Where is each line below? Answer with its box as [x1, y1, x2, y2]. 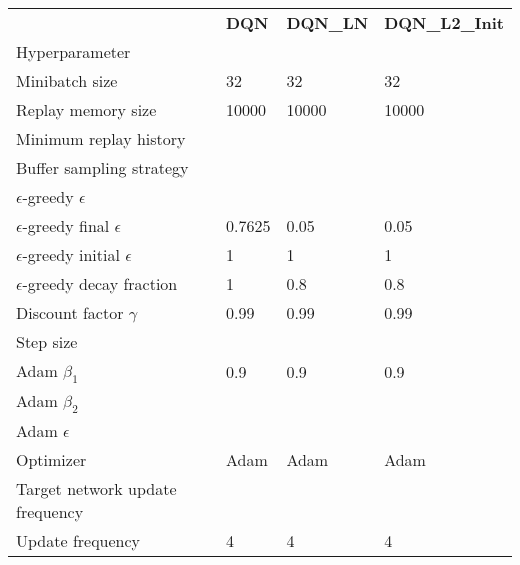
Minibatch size [16, 69, 118, 92]
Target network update [16, 477, 177, 501]
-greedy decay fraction [22, 272, 178, 295]
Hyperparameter [16, 40, 131, 63]
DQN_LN [286, 11, 369, 34]
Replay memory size [16, 98, 157, 121]
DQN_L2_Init [384, 11, 504, 34]
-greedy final [22, 214, 110, 237]
